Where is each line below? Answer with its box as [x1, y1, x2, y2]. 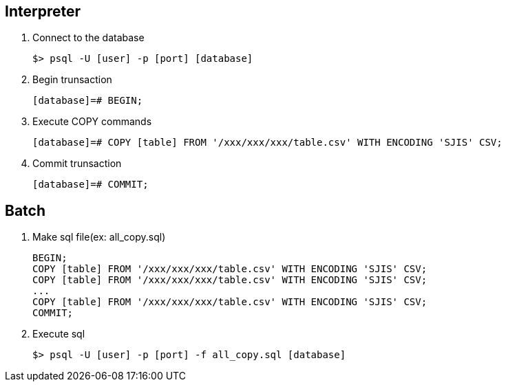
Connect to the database [32, 32, 145, 44]
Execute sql [32, 328, 85, 340]
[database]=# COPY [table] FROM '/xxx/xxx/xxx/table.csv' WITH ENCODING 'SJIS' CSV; [32, 137, 503, 148]
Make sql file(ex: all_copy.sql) [32, 231, 166, 243]
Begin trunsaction [32, 74, 112, 86]
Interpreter [5, 3, 81, 20]
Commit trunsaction [32, 157, 122, 170]
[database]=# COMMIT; [32, 179, 149, 190]
